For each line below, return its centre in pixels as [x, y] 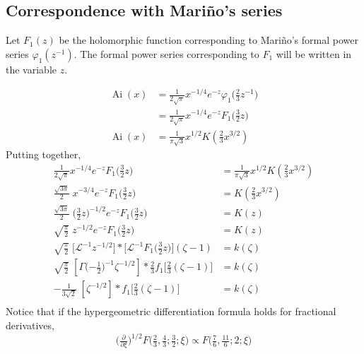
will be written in [314, 53]
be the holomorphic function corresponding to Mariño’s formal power [209, 40]
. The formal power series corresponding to [166, 53]
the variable [31, 69]
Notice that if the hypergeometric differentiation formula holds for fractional [171, 311]
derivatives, [30, 325]
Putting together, [43, 154]
